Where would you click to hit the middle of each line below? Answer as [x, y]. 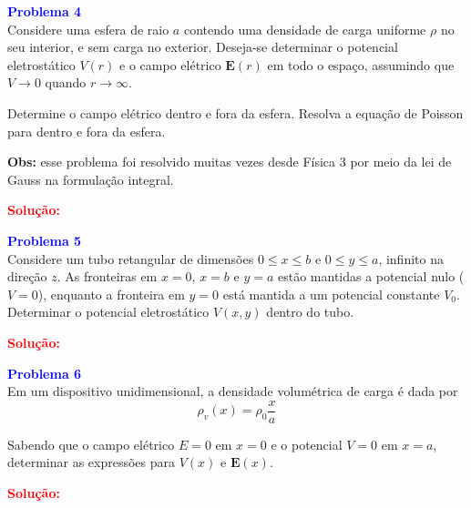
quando [66, 82]
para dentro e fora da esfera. [87, 131]
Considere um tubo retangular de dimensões [131, 258]
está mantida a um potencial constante [331, 294]
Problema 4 [45, 11]
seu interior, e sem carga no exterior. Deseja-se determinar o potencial [203, 47]
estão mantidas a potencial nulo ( [371, 276]
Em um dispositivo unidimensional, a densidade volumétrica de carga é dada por [233, 391]
